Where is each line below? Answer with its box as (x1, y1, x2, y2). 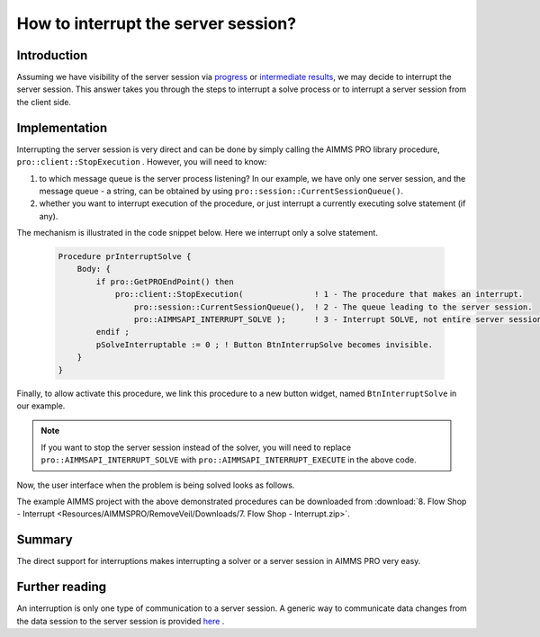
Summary (16, 532, 73, 548)
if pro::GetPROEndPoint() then (95, 276, 234, 287)
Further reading (16, 579, 107, 595)
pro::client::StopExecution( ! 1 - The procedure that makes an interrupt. (114, 289, 524, 300)
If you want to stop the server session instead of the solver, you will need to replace (40, 442, 351, 453)
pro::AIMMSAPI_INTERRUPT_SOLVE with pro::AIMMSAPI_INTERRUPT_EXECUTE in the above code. (40, 454, 418, 465)
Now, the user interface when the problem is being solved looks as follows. (16, 480, 295, 490)
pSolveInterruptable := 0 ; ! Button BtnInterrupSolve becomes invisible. (95, 339, 434, 350)
